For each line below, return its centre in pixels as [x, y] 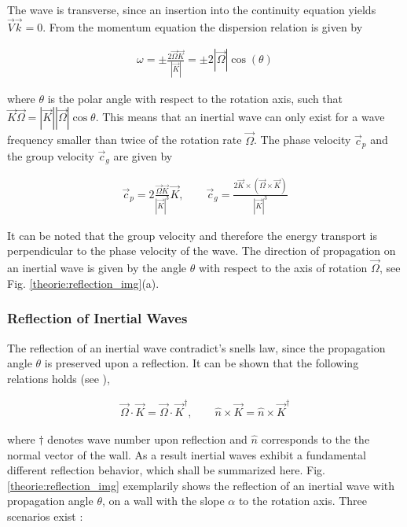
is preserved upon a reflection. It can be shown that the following [202, 363]
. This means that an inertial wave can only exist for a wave [240, 117]
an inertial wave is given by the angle [97, 268]
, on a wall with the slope [163, 501]
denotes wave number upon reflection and [147, 439]
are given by [143, 156]
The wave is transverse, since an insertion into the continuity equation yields [192, 9]
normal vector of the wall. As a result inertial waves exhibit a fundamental [187, 454]
